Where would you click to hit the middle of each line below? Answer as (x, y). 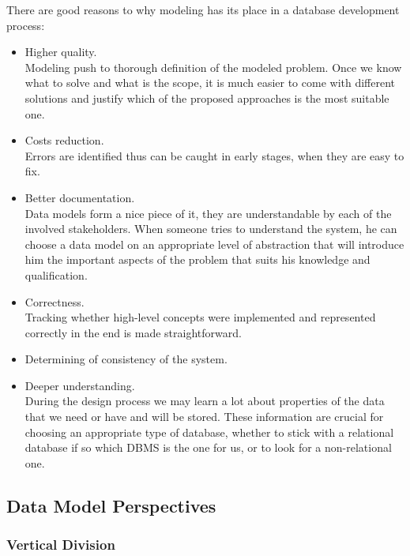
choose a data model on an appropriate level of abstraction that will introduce (214, 244)
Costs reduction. (64, 140)
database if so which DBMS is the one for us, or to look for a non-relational (208, 447)
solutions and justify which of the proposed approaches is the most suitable (207, 98)
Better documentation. (80, 197)
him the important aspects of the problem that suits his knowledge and (197, 259)
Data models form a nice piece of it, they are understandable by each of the (208, 213)
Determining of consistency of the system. (126, 359)
